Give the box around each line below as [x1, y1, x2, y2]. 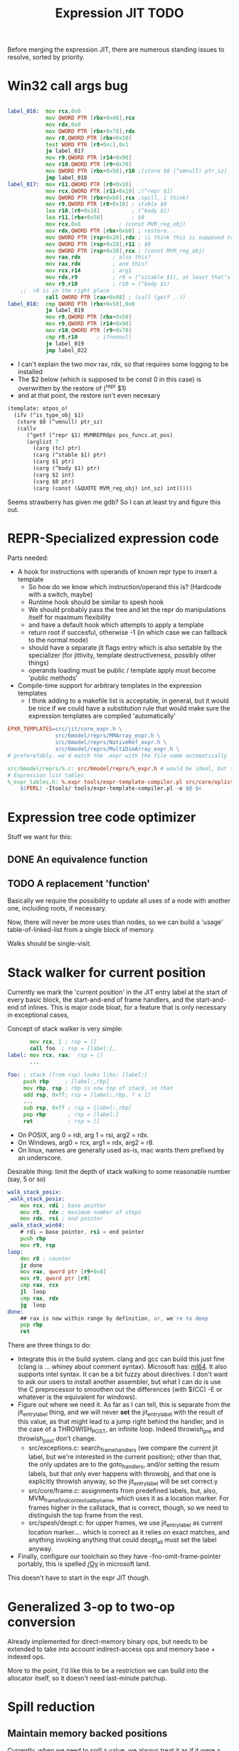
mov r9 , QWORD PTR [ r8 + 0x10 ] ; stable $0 [45, 201, 167, 208]
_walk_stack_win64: [7, 1222, 65, 1229]
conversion [7, 1614, 76, 1630]
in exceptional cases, [7, 1010, 70, 1019]
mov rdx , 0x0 [45, 121, 81, 128]
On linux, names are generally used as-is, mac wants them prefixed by [17, 1145, 225, 1154]
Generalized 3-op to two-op [7, 1598, 176, 1615]
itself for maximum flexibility [28, 613, 112, 622]
